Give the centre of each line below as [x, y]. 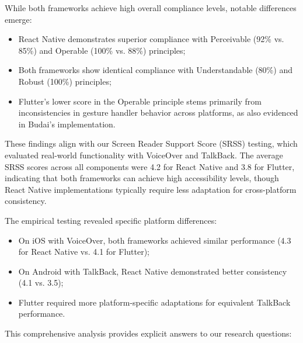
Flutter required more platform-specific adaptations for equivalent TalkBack [154, 302]
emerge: [18, 19]
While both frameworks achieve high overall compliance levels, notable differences [151, 8]
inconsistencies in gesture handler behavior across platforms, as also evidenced [158, 112]
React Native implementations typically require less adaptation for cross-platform [151, 189]
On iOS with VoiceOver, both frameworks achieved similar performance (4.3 [155, 240]
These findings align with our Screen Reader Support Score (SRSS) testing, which [151, 143]
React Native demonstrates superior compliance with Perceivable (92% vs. [151, 39]
